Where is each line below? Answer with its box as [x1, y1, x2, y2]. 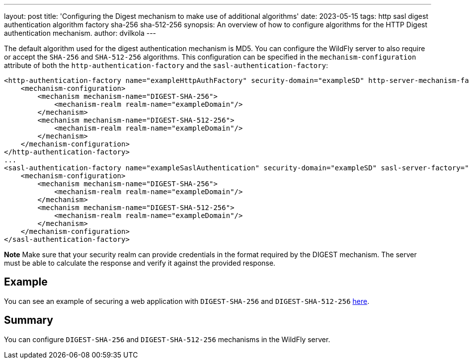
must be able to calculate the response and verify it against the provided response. [4, 259, 276, 267]
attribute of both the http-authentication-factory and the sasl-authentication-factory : [4, 61, 328, 70]
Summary [4, 314, 53, 327]
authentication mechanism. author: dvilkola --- [4, 29, 156, 37]
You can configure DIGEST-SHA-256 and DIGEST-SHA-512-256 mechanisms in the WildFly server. [4, 335, 330, 344]
